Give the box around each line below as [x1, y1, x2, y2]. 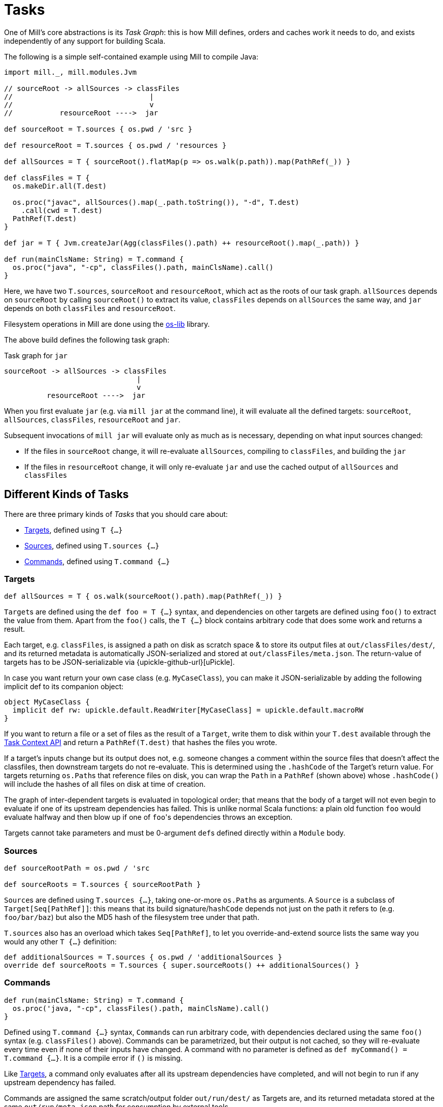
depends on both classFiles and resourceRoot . [4, 303, 176, 313]
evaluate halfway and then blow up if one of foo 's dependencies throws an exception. [4, 813, 293, 822]
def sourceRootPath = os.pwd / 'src [4, 864, 150, 873]
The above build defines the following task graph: [4, 335, 169, 344]
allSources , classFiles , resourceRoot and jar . [4, 415, 181, 424]
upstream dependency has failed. [4, 1078, 116, 1087]
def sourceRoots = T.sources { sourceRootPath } [4, 880, 201, 889]
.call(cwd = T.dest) [21, 206, 103, 214]
